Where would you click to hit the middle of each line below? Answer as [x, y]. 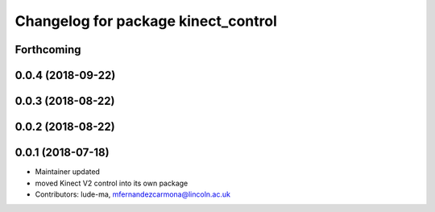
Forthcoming [48, 50]
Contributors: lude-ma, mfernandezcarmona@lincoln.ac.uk [133, 194]
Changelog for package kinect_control [146, 21]
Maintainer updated [68, 172]
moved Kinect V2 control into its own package [112, 183]
